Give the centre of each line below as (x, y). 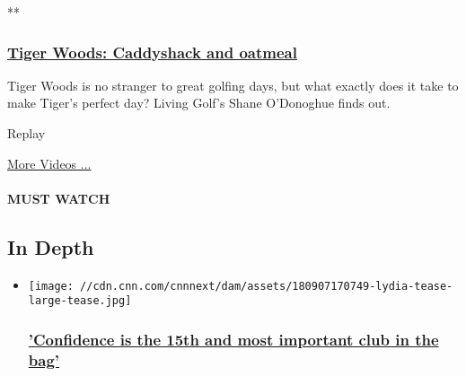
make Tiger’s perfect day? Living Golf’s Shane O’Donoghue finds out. (199, 103)
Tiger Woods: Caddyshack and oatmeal (152, 52)
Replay (26, 133)
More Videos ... (49, 163)
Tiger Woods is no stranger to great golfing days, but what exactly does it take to (233, 85)
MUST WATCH (59, 198)
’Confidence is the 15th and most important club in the (233, 339)
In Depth (51, 246)
